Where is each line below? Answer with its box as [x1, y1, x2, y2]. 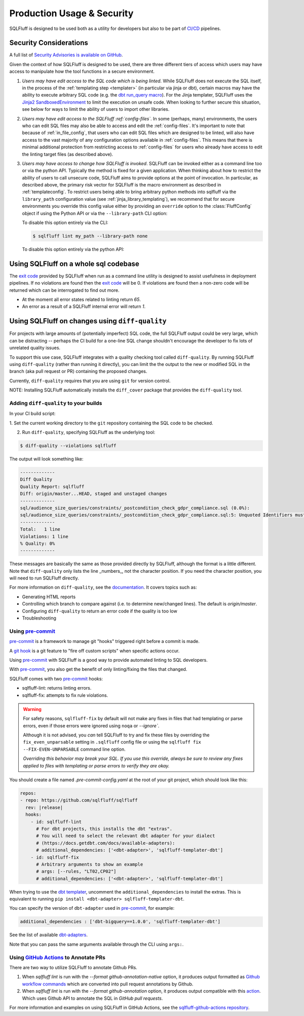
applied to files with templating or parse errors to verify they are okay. [23, 762, 170, 768]
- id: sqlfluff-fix [30, 854, 80, 860]
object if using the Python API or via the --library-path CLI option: [22, 210, 168, 216]
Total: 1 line [20, 527, 61, 532]
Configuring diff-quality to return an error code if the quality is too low [22, 608, 177, 614]
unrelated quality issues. [9, 345, 61, 351]
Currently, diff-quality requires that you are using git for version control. [9, 378, 171, 384]
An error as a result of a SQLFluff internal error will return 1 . [22, 303, 146, 310]
